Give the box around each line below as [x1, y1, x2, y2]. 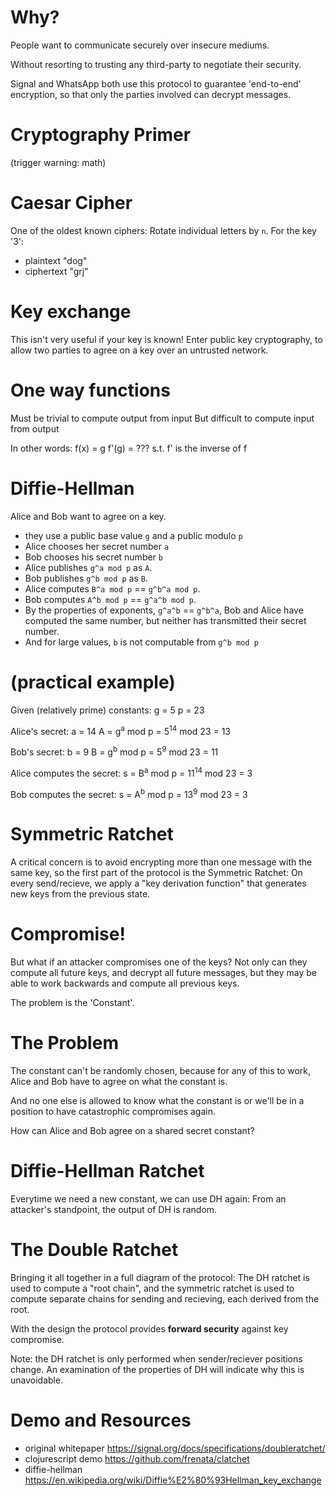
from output [10, 422, 60, 435]
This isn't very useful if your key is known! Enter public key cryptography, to [10, 333, 323, 345]
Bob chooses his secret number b [24, 551, 163, 563]
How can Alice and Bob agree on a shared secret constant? [10, 1125, 255, 1136]
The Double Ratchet [10, 1239, 179, 1261]
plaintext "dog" [24, 254, 88, 266]
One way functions [10, 379, 171, 401]
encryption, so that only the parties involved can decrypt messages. [10, 88, 292, 100]
